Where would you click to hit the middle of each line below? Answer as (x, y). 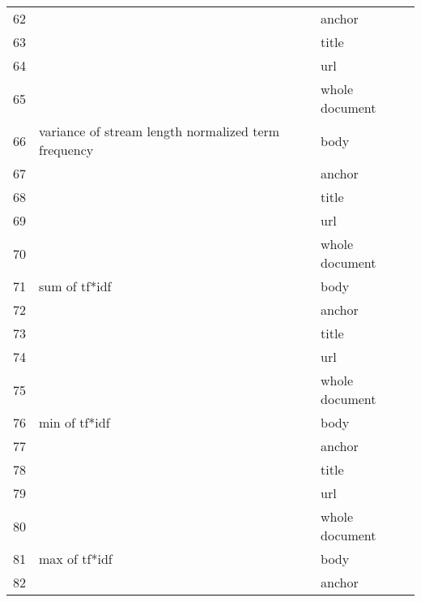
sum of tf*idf (75, 286)
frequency (66, 150)
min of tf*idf (74, 422)
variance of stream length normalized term (159, 131)
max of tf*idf (76, 559)
